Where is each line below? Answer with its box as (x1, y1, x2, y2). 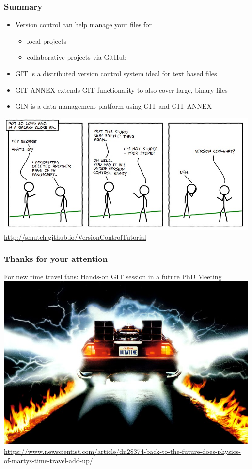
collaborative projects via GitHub (27, 52, 126, 62)
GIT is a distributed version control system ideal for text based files (15, 68, 217, 78)
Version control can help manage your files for (15, 19, 152, 30)
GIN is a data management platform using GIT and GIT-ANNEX (15, 101, 212, 111)
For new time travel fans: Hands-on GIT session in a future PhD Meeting (4, 271, 222, 281)
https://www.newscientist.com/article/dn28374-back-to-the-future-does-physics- (4, 446, 241, 456)
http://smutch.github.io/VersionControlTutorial (4, 232, 146, 242)
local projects (27, 35, 66, 46)
